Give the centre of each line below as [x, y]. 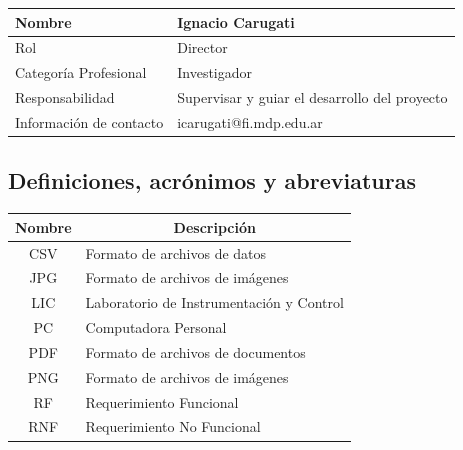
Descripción [214, 226]
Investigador [215, 72]
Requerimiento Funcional [162, 401]
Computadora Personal [156, 327]
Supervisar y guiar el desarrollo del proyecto [312, 97]
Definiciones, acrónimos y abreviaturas [212, 180]
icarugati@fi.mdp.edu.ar [250, 121]
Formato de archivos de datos [176, 252]
